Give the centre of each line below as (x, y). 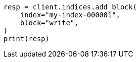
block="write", (49, 23)
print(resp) (26, 39)
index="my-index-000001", (70, 15)
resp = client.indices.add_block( (70, 7)
